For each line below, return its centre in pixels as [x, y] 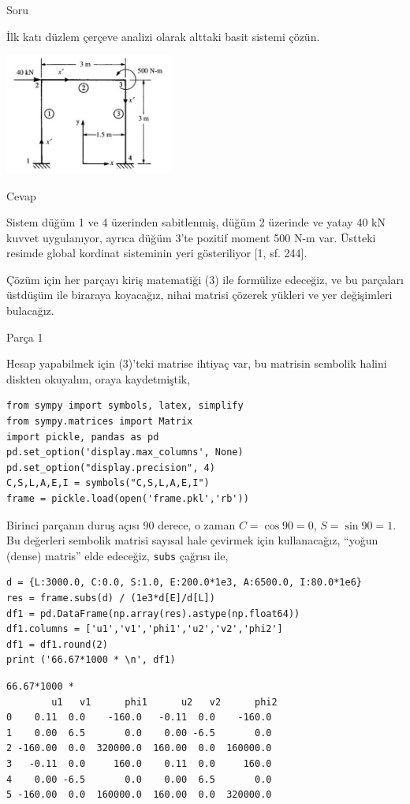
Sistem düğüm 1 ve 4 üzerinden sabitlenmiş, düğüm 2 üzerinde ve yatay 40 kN [196, 222]
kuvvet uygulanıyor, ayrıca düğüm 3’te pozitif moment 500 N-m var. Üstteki [191, 237]
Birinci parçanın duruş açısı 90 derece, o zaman [121, 524]
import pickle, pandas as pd [83, 437]
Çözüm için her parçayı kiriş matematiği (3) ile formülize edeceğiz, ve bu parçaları [205, 279]
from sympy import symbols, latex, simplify [125, 406]
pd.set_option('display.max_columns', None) [125, 452]
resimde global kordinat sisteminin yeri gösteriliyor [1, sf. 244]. [157, 253]
